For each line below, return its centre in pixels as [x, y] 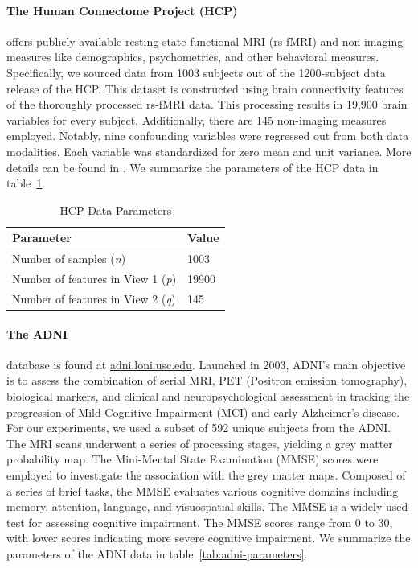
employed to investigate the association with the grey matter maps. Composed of [206, 474]
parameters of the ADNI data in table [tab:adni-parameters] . [157, 553]
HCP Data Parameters [116, 210]
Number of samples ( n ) [69, 259]
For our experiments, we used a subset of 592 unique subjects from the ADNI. [199, 428]
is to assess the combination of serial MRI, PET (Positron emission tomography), [207, 380]
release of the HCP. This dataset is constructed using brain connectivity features [205, 88]
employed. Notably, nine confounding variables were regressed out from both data [208, 136]
